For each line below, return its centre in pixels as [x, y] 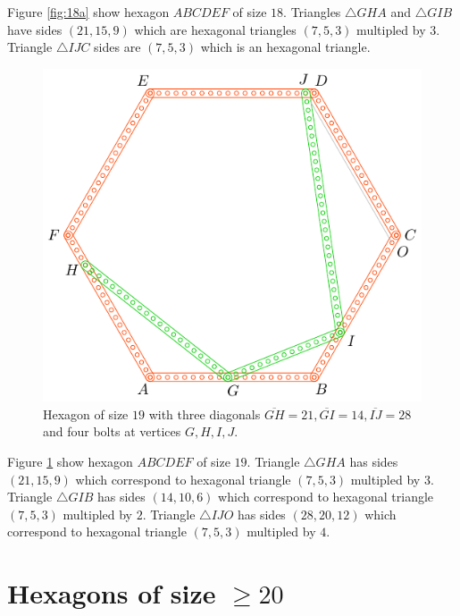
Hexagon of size [86, 413]
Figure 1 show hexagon [70, 461]
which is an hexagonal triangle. [285, 47]
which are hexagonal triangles [215, 29]
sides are [117, 47]
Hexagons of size [112, 593]
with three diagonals [205, 413]
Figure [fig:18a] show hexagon [88, 12]
